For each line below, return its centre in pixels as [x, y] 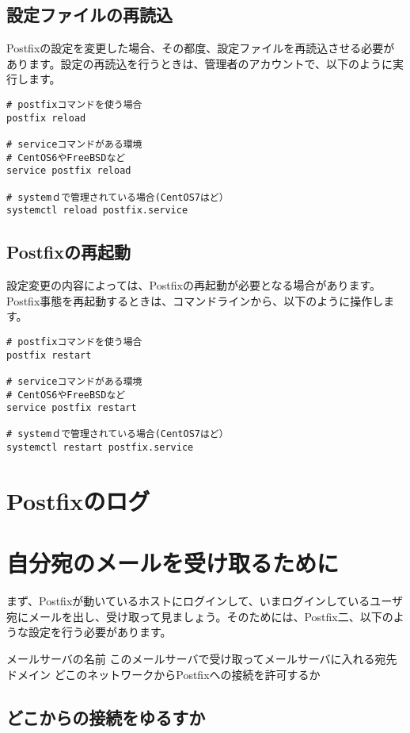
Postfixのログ [78, 500]
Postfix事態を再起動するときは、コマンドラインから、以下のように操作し [195, 300]
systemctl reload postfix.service [97, 211]
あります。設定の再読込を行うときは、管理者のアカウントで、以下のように [200, 63]
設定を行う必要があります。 [100, 632]
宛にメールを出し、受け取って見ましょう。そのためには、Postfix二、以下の [200, 616]
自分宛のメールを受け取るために [173, 563]
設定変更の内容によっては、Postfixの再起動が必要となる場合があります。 [194, 285]
